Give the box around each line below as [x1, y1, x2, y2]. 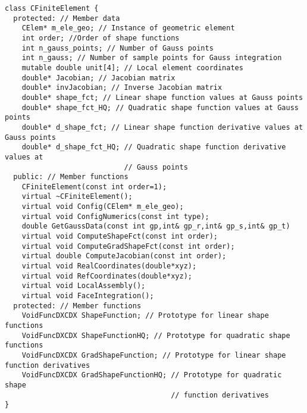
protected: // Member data [13, 14, 120, 23]
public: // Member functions [13, 173, 129, 182]
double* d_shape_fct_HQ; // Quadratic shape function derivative [21, 143, 286, 152]
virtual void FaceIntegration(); [21, 292, 154, 301]
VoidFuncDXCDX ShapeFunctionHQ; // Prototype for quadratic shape [21, 331, 290, 340]
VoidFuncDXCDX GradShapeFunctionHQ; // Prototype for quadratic [21, 371, 282, 380]
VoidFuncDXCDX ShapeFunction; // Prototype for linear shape [21, 311, 269, 320]
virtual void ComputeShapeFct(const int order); [21, 232, 218, 241]
